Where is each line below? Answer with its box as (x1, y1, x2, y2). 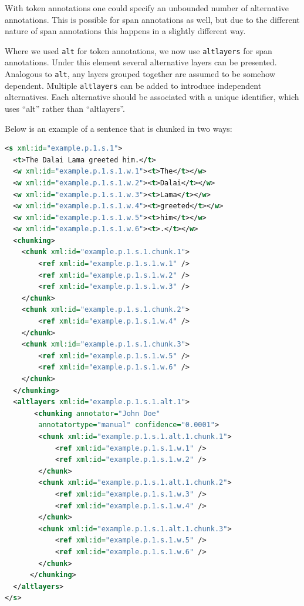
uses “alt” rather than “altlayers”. (5, 102, 125, 114)
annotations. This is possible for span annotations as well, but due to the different (5, 13, 300, 25)
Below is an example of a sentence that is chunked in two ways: (5, 122, 232, 134)
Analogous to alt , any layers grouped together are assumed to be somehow (5, 68, 276, 80)
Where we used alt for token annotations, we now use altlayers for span (5, 44, 272, 56)
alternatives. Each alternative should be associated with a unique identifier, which (5, 91, 299, 103)
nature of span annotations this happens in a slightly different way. (5, 25, 246, 37)
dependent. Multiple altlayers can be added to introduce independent (5, 79, 262, 91)
